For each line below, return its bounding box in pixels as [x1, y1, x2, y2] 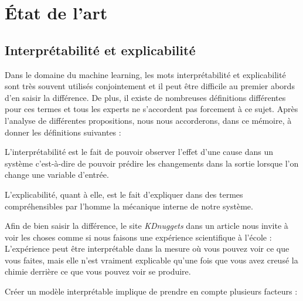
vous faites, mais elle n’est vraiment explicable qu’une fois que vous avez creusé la [5, 253, 298, 266]
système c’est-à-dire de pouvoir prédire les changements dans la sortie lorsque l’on [5, 157, 299, 169]
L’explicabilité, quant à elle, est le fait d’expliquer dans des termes [5, 188, 243, 200]
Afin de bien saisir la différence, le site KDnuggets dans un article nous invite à [5, 219, 288, 232]
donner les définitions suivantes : [5, 126, 121, 138]
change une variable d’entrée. [5, 168, 109, 181]
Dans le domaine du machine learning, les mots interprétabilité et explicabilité [5, 68, 286, 80]
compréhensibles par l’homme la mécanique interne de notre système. [5, 199, 253, 212]
